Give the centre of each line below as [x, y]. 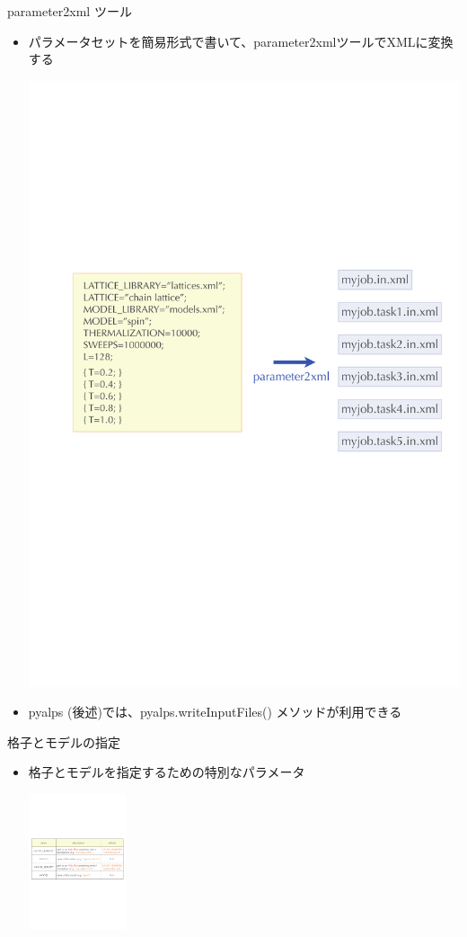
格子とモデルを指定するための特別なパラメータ [167, 772]
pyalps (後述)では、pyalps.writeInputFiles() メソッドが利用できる [215, 712]
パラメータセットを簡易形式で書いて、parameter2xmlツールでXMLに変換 [241, 41]
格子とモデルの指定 [64, 741]
